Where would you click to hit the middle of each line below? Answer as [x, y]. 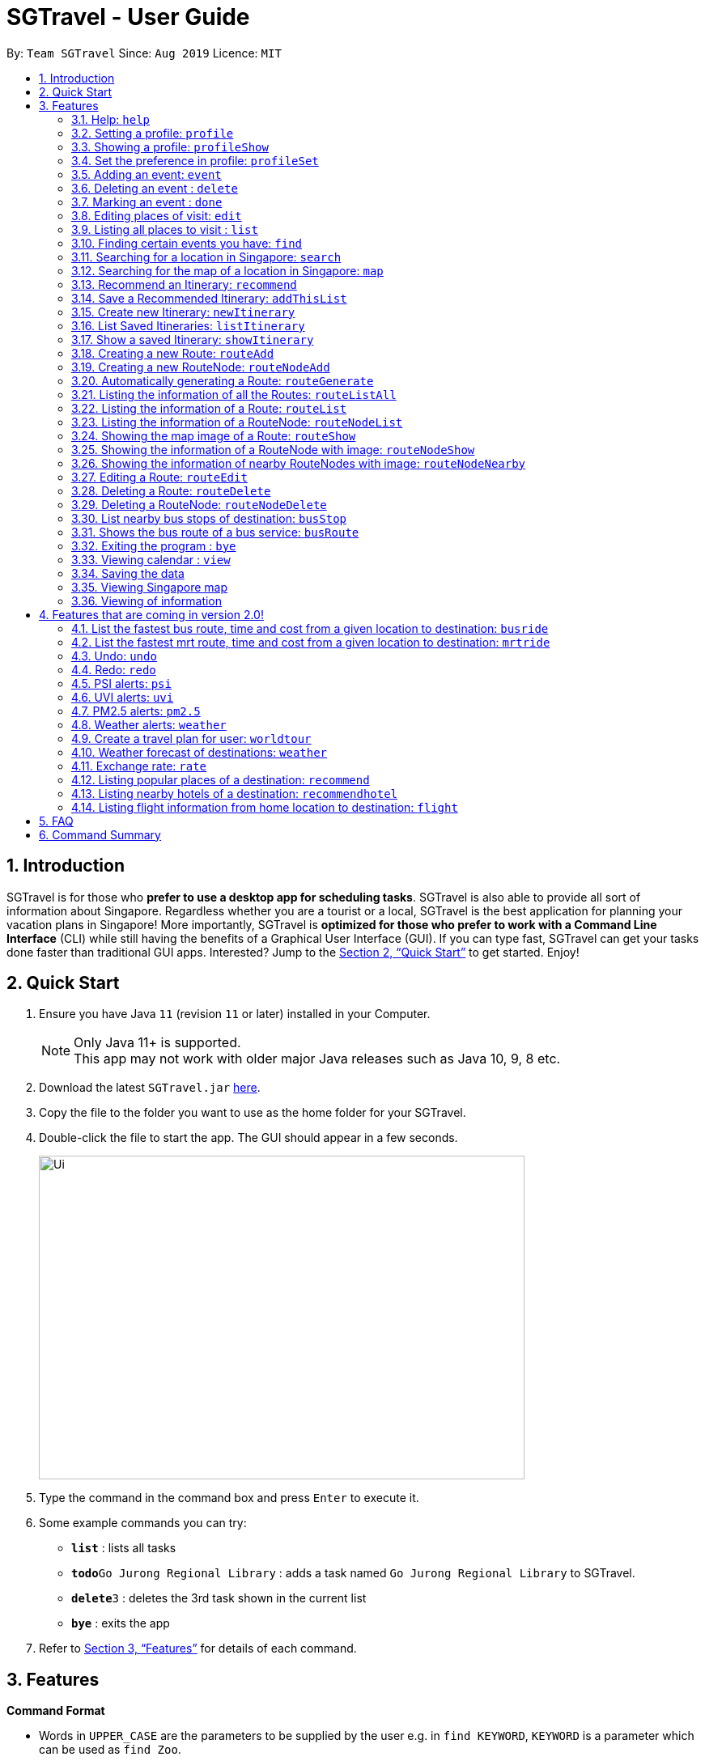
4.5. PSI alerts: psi [121, 683]
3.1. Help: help [111, 119]
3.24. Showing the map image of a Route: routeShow [214, 435]
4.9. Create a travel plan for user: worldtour [191, 738]
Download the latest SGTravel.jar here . [150, 1088]
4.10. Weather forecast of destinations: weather [200, 752]
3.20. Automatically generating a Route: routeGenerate [223, 380]
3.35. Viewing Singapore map [150, 587]
